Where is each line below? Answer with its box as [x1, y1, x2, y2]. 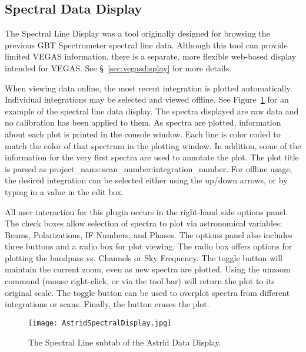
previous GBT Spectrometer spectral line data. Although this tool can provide [5, 38, 288, 51]
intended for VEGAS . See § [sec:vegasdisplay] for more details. [5, 61, 232, 74]
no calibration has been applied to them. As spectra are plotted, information [5, 116, 281, 129]
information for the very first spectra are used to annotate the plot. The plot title [5, 151, 299, 163]
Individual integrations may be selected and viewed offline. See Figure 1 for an [5, 93, 289, 106]
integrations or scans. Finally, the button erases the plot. [5, 298, 209, 310]
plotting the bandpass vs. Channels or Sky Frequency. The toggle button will [5, 251, 282, 264]
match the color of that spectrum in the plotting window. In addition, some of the [5, 139, 301, 152]
